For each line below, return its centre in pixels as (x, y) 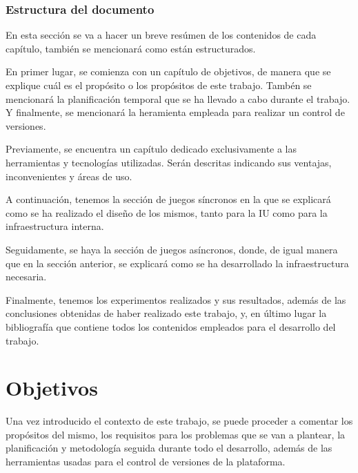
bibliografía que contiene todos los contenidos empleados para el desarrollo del (171, 326)
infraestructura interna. (55, 226)
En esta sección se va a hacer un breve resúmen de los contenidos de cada (161, 35)
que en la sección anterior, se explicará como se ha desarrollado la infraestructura (177, 263)
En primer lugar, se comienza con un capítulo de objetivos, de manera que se (168, 71)
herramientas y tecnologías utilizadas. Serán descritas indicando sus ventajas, (169, 162)
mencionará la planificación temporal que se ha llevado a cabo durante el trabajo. (178, 98)
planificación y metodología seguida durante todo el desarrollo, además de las (169, 448)
